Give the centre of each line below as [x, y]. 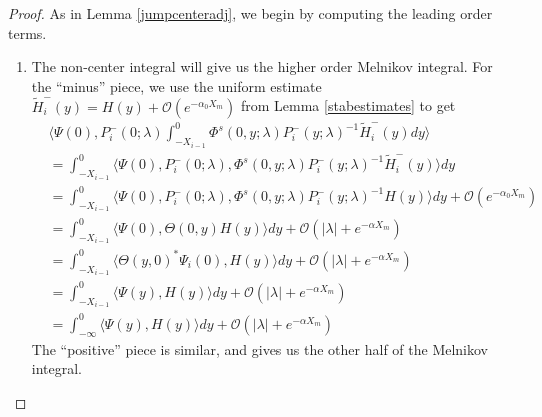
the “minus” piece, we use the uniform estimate [176, 85]
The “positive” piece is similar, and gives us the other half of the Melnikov [260, 348]
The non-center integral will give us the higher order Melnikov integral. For [262, 66]
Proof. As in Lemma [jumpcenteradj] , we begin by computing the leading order [250, 13]
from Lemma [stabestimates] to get [348, 105]
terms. [27, 32]
